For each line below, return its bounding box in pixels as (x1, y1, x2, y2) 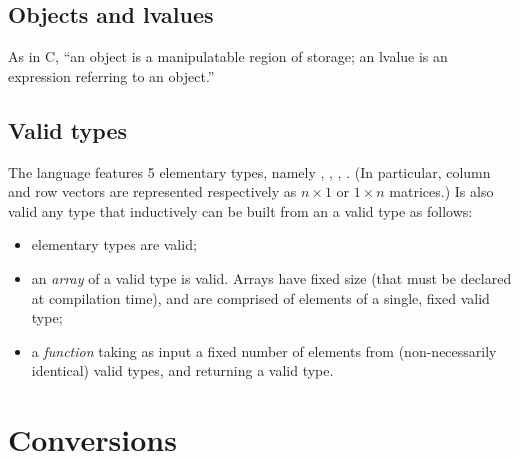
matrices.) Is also (389, 181, 494, 202)
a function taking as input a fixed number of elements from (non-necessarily (31, 340, 497, 361)
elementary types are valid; (31, 234, 197, 255)
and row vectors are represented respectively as (8, 181, 297, 202)
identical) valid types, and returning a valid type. (31, 360, 334, 381)
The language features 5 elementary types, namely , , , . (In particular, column (8, 161, 491, 182)
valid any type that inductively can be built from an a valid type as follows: (8, 200, 473, 221)
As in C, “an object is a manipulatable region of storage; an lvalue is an (8, 46, 448, 67)
